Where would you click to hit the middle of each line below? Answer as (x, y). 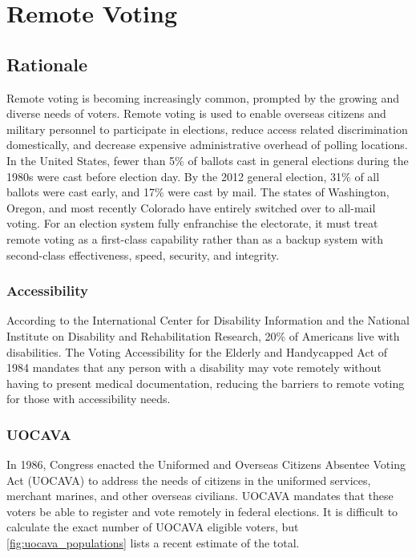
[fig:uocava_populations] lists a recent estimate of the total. (153, 543)
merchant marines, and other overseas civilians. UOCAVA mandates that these (200, 496)
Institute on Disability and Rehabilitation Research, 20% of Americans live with (203, 335)
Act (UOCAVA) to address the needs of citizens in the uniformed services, (189, 480)
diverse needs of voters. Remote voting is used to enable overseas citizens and (196, 113)
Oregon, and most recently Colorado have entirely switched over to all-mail (191, 207)
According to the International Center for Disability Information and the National (208, 320)
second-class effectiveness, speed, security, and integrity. (143, 254)
